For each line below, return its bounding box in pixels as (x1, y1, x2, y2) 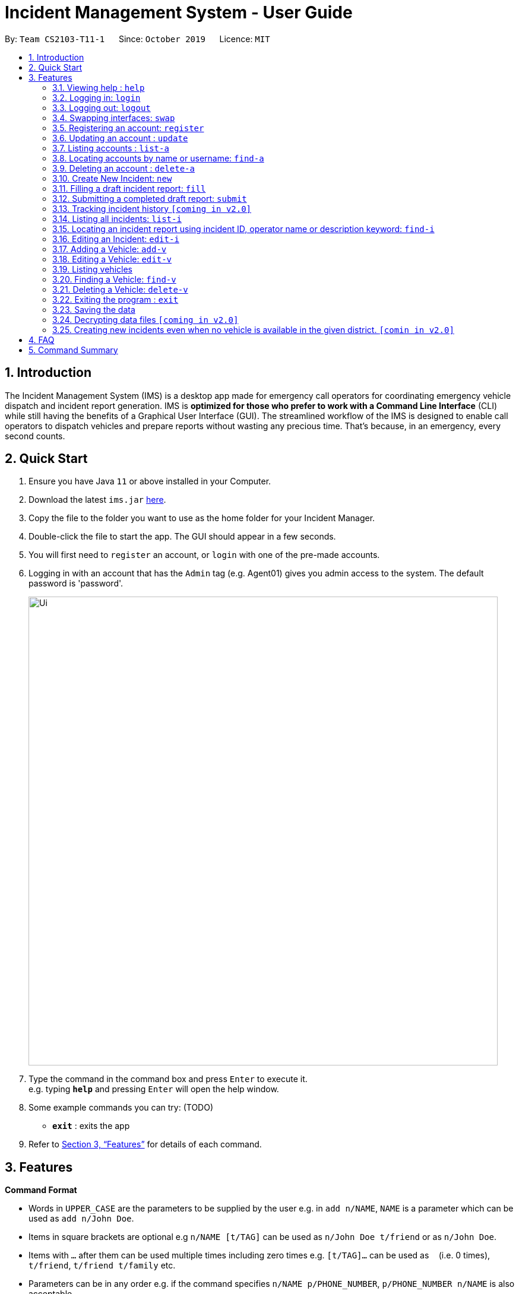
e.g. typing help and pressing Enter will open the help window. (29, 1084, 279, 1095)
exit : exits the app (52, 1121, 130, 1131)
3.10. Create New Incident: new (52, 173, 172, 183)
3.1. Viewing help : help (52, 82, 145, 93)
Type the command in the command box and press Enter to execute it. (29, 1074, 308, 1084)
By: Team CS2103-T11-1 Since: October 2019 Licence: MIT (5, 33, 270, 44)
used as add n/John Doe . (29, 1213, 134, 1224)
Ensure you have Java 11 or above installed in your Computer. (29, 476, 271, 487)
